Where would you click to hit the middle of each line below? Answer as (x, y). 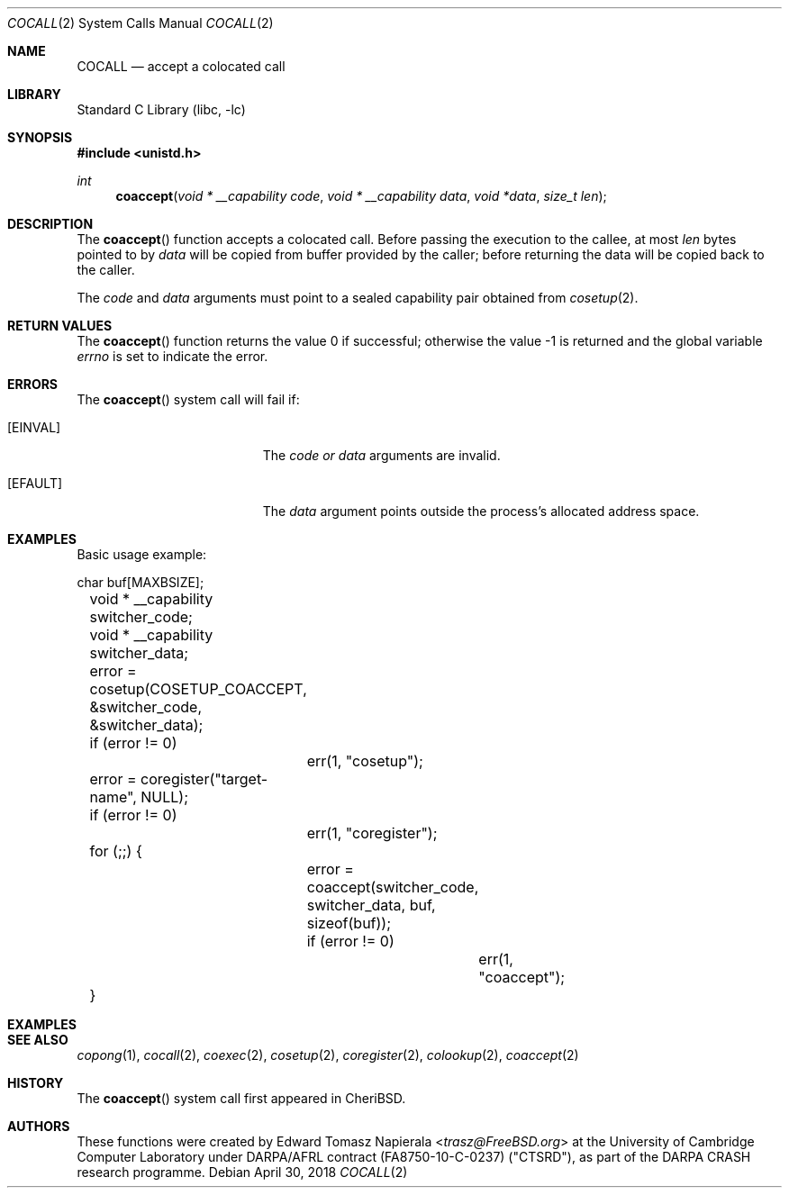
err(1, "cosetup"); (365, 761)
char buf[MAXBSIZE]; (141, 582)
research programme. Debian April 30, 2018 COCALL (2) (242, 1172)
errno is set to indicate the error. (172, 356)
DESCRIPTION (50, 224)
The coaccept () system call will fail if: (188, 399)
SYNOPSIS (40, 137)
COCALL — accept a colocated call (181, 66)
